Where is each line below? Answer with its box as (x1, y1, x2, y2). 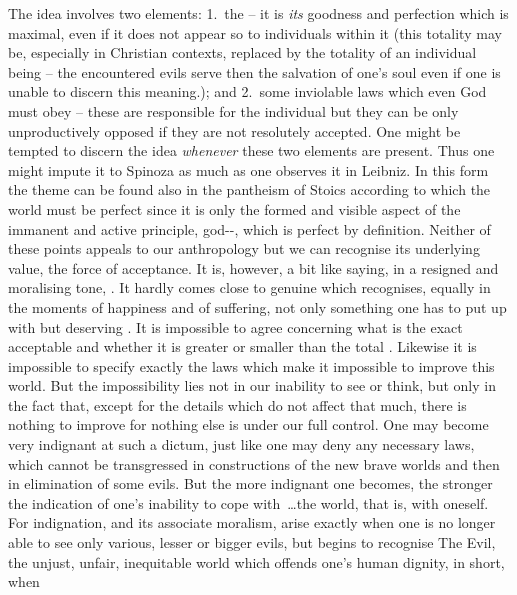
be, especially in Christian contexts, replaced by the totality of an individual (8, 42, 477, 63)
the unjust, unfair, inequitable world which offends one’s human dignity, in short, (8, 551, 505, 572)
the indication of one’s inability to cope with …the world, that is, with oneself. (8, 492, 489, 513)
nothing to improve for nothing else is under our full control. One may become (8, 414, 489, 435)
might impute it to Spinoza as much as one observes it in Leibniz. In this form (8, 159, 489, 180)
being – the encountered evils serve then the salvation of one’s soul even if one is (8, 61, 501, 82)
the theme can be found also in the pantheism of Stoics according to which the (8, 179, 491, 200)
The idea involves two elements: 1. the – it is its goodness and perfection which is (8, 3, 509, 23)
